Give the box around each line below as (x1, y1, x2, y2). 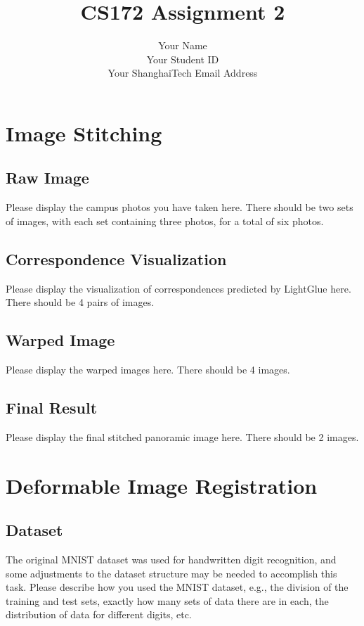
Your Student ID (146, 51, 219, 66)
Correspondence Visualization (6, 248, 227, 269)
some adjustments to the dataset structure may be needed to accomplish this (6, 566, 337, 580)
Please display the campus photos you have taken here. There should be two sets (6, 200, 353, 215)
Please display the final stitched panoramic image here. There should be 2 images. (6, 429, 359, 444)
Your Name (158, 38, 207, 53)
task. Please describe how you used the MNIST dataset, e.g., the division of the (6, 580, 349, 594)
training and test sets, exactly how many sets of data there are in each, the (6, 593, 329, 608)
